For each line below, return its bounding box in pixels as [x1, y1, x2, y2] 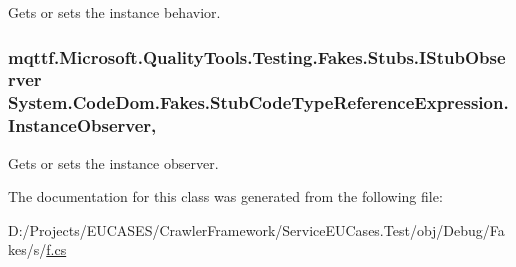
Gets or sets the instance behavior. [8, 2, 221, 22]
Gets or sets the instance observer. [8, 152, 219, 173]
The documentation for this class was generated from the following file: [8, 186, 443, 207]
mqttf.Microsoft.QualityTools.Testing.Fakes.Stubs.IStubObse [8, 44, 506, 69]
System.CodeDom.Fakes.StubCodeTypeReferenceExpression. [8, 90, 509, 115]
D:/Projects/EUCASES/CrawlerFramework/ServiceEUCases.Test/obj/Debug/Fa [8, 219, 505, 240]
